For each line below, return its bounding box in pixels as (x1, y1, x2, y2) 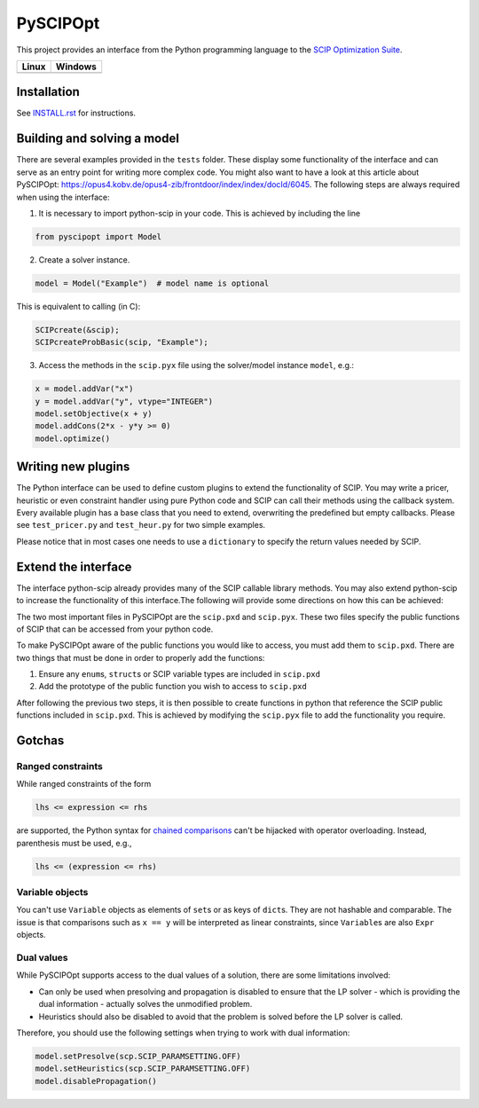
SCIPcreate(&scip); (35, 325, 120, 334)
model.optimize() (35, 433, 111, 444)
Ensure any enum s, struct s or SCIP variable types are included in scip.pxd (38, 669, 321, 680)
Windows (55, 60, 97, 73)
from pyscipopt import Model (35, 232, 162, 241)
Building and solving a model (16, 131, 179, 146)
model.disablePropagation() (35, 1076, 157, 1086)
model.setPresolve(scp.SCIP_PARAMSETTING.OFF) (35, 1051, 241, 1061)
